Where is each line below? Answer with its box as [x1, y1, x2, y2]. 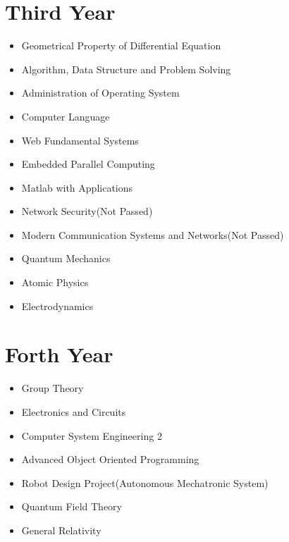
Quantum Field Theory [21, 499, 122, 514]
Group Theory [21, 381, 84, 395]
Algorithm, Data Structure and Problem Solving [21, 61, 231, 76]
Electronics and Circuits [21, 404, 126, 419]
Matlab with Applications [21, 180, 133, 195]
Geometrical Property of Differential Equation [21, 38, 221, 53]
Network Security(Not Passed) [21, 204, 153, 218]
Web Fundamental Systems [21, 133, 139, 147]
